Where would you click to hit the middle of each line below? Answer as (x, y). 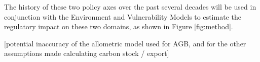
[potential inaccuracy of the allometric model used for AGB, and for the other (125, 43)
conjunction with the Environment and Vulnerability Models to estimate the (123, 16)
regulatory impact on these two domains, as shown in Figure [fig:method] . (119, 26)
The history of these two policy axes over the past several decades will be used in (130, 7)
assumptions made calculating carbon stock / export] (87, 53)
